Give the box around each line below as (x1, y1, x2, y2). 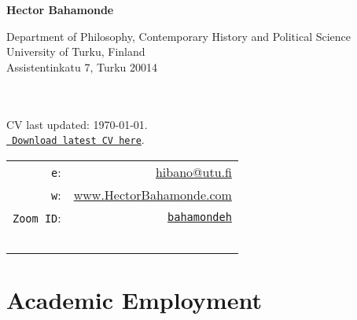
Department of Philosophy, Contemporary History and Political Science (6, 28, 351, 44)
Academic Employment (6, 284, 262, 315)
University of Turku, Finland (6, 43, 145, 60)
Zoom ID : (13, 208, 61, 226)
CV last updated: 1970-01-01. (6, 116, 148, 132)
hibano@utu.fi (155, 162, 232, 181)
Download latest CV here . (12, 131, 145, 148)
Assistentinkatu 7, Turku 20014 (6, 58, 158, 75)
